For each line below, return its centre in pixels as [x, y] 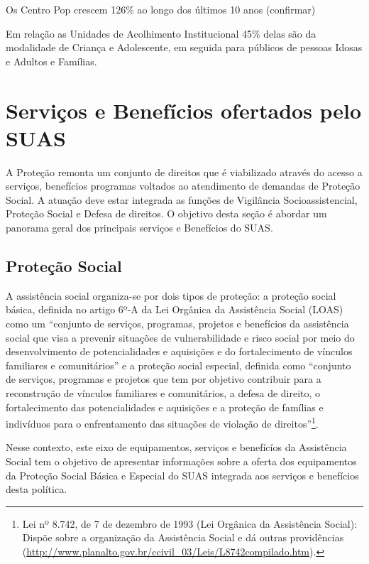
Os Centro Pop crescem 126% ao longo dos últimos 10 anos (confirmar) [161, 9]
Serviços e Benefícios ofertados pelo [184, 110]
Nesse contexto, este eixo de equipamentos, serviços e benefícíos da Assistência [176, 447]
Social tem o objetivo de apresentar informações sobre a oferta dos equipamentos [181, 461]
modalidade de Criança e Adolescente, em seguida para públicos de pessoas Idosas [184, 47]
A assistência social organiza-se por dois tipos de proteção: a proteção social [171, 295]
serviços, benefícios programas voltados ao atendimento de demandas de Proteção [183, 186]
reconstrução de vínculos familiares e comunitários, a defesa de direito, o [163, 393]
